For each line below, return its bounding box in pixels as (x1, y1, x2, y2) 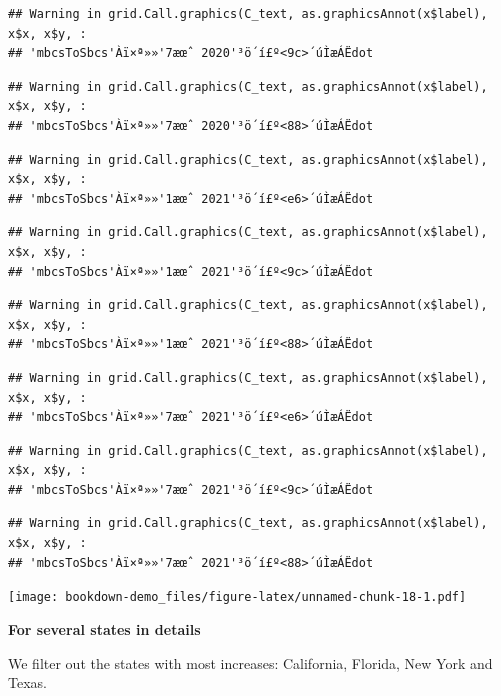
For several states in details (8, 618, 201, 639)
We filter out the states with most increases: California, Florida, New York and (8, 652, 493, 673)
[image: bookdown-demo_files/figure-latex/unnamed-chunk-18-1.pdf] (8, 590, 467, 605)
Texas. (8, 672, 47, 693)
